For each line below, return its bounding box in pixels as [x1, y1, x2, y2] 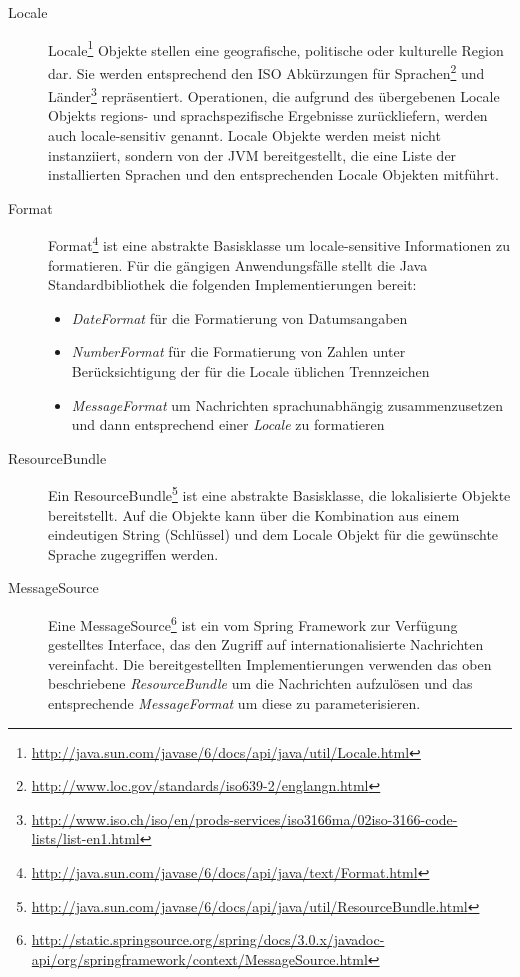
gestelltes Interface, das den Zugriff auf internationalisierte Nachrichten [48, 634, 484, 655]
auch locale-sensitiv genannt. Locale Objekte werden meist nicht [48, 124, 441, 145]
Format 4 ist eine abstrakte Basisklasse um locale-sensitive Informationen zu [48, 232, 510, 255]
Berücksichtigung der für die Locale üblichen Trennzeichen [71, 360, 430, 381]
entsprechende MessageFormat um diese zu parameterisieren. [48, 692, 421, 713]
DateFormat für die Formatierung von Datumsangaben [71, 307, 408, 328]
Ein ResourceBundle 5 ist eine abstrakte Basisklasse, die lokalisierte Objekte [48, 482, 511, 505]
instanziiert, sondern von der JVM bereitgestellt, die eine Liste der [48, 144, 457, 165]
